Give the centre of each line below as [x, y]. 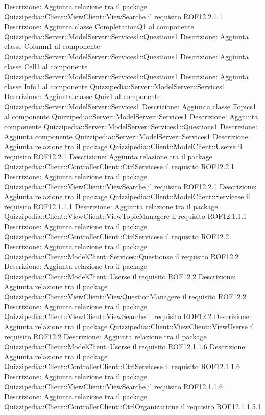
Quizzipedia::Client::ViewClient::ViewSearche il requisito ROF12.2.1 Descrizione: [130, 186]
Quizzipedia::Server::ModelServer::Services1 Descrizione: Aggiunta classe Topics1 [130, 106]
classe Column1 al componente [52, 46]
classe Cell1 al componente [46, 66]
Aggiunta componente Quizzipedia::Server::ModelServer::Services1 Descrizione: [127, 136]
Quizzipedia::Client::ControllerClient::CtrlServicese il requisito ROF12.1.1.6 [122, 366]
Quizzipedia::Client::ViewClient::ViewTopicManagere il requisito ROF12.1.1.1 [126, 216]
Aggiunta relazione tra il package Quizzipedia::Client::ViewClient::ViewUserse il [129, 326]
